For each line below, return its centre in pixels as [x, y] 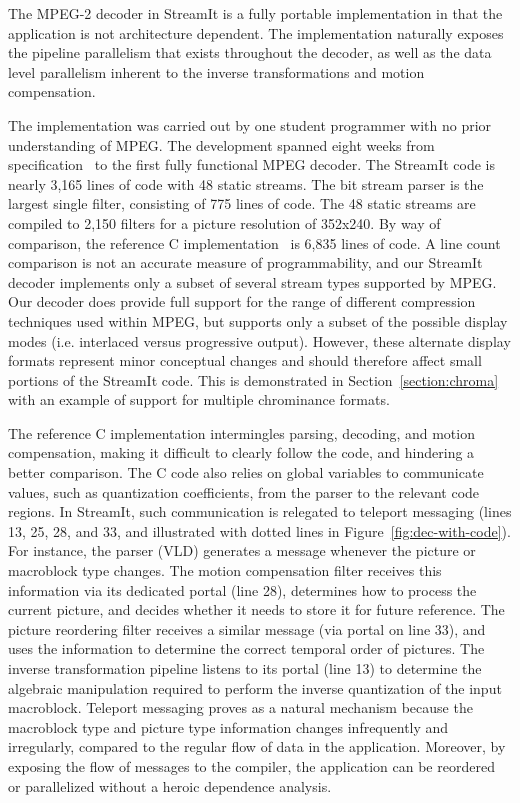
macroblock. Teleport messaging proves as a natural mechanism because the [240, 707]
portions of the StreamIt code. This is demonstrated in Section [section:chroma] [253, 379]
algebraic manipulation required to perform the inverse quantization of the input [255, 687]
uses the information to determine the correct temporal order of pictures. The [246, 648]
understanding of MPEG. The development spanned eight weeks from [221, 144]
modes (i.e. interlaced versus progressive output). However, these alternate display [259, 340]
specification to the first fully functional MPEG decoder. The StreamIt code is [251, 164]
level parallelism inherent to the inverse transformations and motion [216, 71]
